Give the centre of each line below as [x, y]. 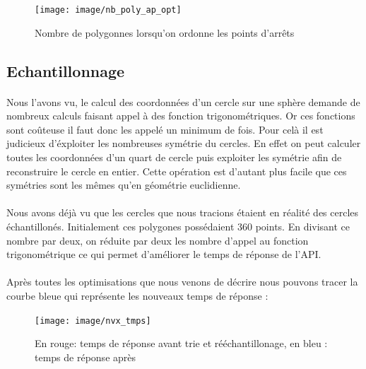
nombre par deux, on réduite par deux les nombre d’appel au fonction [158, 240]
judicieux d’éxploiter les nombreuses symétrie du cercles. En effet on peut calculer [184, 143]
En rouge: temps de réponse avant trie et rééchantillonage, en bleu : [181, 343]
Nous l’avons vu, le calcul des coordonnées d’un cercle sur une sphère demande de [183, 101]
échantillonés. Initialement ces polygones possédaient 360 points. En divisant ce [178, 226]
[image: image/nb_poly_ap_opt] [108, 10]
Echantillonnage [66, 70]
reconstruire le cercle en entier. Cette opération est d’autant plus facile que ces [177, 171]
